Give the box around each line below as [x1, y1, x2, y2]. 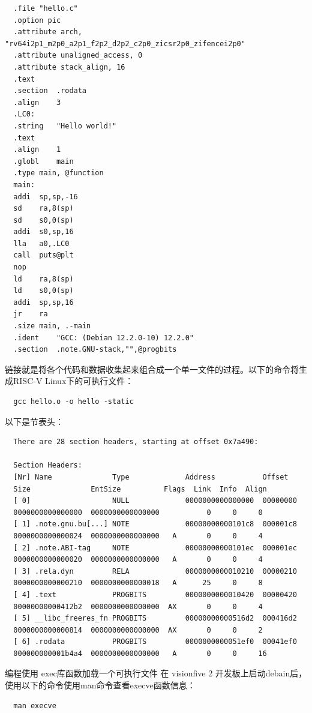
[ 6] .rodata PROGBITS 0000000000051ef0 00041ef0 [13, 637, 297, 646]
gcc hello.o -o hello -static [13, 397, 134, 406]
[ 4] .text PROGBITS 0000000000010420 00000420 [13, 590, 297, 599]
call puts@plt [13, 251, 74, 260]
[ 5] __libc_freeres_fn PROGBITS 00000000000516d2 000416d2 [13, 614, 297, 623]
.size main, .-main [13, 322, 91, 331]
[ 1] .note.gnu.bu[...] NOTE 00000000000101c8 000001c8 [13, 520, 297, 529]
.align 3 [13, 98, 61, 107]
